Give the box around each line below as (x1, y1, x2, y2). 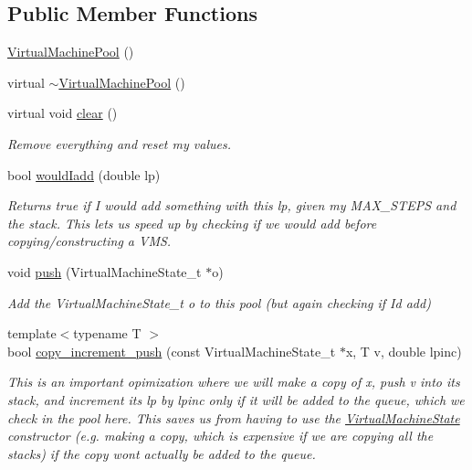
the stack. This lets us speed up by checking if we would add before (7, 213, 377, 232)
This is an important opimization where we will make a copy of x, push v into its (7, 372, 460, 391)
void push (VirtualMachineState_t (7, 262, 202, 281)
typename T (73, 324, 142, 343)
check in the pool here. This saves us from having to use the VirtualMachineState (7, 408, 460, 427)
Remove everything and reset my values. (7, 134, 231, 153)
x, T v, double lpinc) (345, 341, 462, 360)
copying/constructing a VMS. (7, 231, 172, 251)
